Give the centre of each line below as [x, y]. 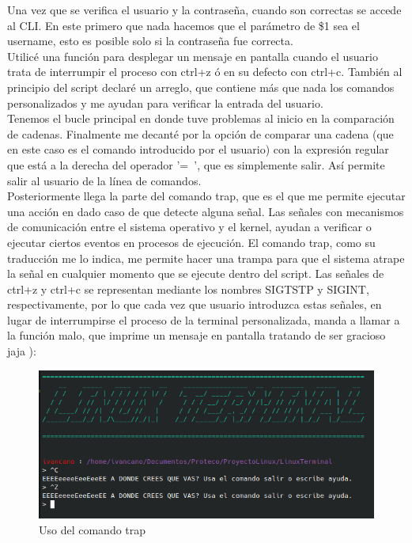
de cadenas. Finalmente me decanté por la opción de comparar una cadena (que [200, 133]
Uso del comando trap [93, 530]
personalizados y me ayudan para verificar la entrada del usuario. [165, 103]
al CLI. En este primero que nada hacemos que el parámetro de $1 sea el [183, 25]
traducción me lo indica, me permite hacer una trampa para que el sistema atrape [206, 258]
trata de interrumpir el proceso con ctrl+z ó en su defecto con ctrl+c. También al [205, 72]
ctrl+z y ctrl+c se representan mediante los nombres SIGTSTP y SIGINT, [188, 289]
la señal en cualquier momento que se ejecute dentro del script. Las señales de [196, 273]
